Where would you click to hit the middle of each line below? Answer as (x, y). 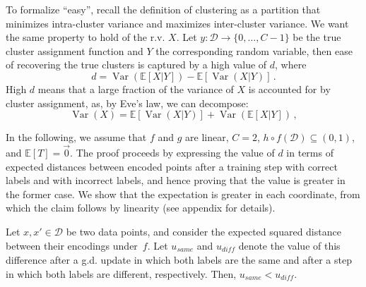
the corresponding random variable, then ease (254, 50)
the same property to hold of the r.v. (85, 37)
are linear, (207, 137)
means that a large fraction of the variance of (136, 88)
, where (291, 65)
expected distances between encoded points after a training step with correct (172, 166)
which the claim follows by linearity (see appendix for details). (141, 208)
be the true (317, 37)
